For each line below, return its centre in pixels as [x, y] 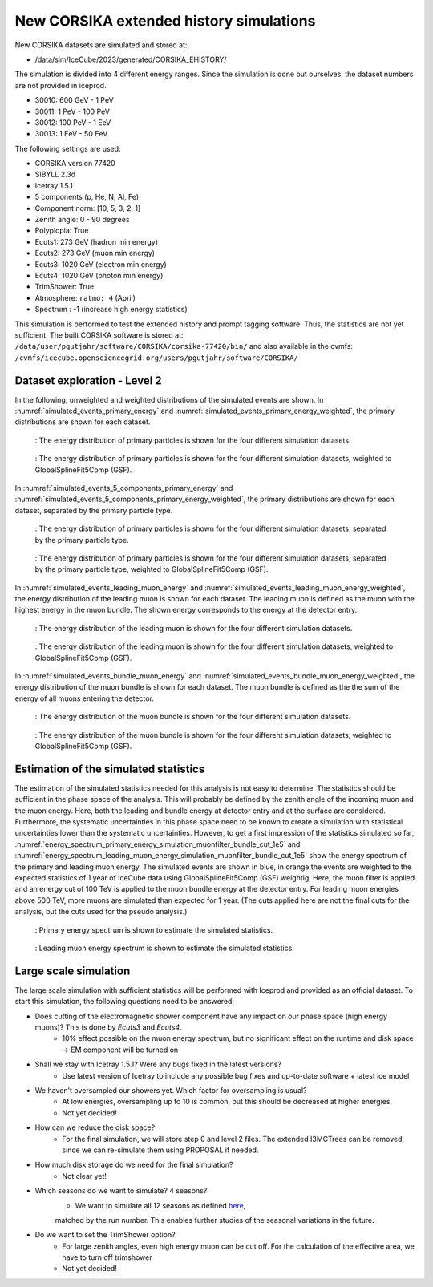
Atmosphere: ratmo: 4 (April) [85, 297]
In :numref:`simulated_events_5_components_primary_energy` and [124, 488]
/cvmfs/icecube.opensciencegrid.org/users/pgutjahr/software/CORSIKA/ [156, 358]
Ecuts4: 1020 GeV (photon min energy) [99, 275]
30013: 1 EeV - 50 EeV [71, 134]
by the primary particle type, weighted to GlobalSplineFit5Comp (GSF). [152, 569]
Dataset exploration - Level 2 [88, 380]
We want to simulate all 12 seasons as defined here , [160, 1205]
